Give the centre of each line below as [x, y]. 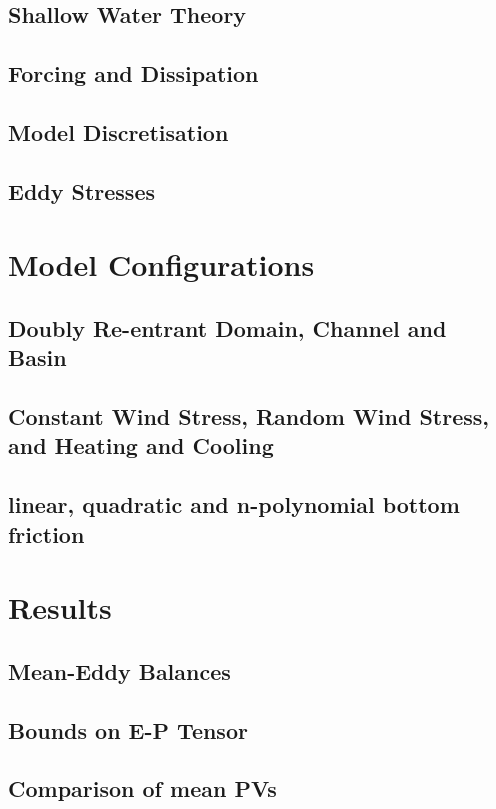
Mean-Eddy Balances [119, 670]
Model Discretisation [118, 131]
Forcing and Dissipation [133, 73]
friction [46, 533]
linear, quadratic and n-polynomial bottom [234, 504]
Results [60, 607]
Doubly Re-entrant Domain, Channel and [227, 327]
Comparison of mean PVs [142, 788]
